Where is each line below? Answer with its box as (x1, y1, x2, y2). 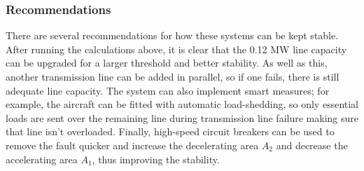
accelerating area (6, 151, 78, 166)
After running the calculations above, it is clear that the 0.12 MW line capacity (6, 41, 347, 56)
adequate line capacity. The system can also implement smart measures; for (6, 83, 330, 97)
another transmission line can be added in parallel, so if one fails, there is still (6, 69, 339, 83)
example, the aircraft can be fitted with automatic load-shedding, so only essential (6, 97, 358, 111)
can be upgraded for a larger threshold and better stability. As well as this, (6, 55, 328, 70)
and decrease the (276, 137, 348, 152)
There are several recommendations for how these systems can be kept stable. (6, 28, 339, 43)
